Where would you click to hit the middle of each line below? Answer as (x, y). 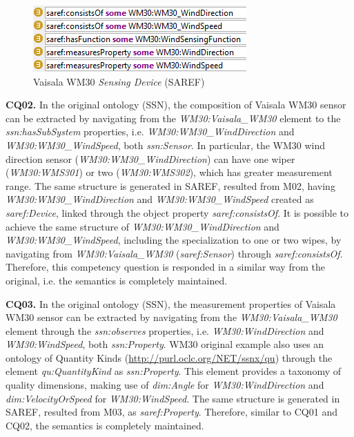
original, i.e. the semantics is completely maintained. (117, 280)
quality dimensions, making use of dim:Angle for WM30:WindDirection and (165, 385)
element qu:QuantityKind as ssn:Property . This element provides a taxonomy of (174, 371)
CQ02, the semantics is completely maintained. (105, 425)
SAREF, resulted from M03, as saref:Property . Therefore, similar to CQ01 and (171, 412)
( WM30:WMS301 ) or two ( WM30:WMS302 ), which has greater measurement (169, 172)
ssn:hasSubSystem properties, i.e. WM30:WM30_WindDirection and (150, 132)
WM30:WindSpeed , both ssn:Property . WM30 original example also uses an (165, 344)
